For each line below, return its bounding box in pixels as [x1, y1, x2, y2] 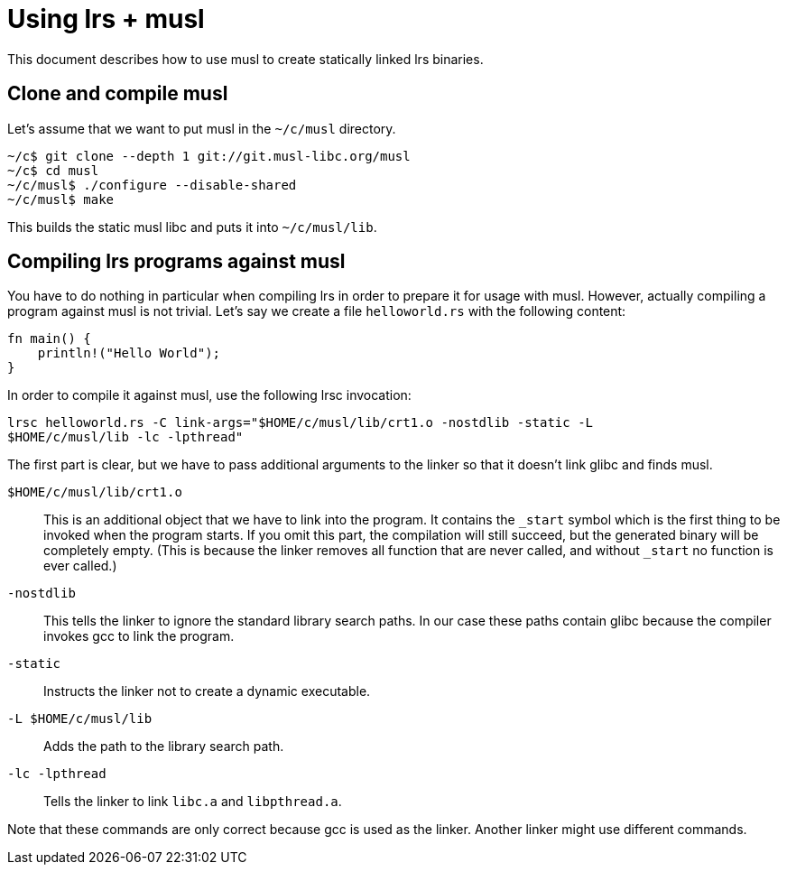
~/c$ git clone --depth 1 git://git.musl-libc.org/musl [7, 148, 411, 163]
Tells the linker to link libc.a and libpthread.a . [43, 793, 342, 810]
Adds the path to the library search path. [43, 738, 284, 755]
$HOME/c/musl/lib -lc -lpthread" [7, 430, 244, 445]
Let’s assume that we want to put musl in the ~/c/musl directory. [7, 120, 396, 136]
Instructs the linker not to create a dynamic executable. [43, 683, 371, 700]
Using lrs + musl [7, 4, 205, 34]
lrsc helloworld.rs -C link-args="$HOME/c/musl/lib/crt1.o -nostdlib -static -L [7, 415, 594, 431]
